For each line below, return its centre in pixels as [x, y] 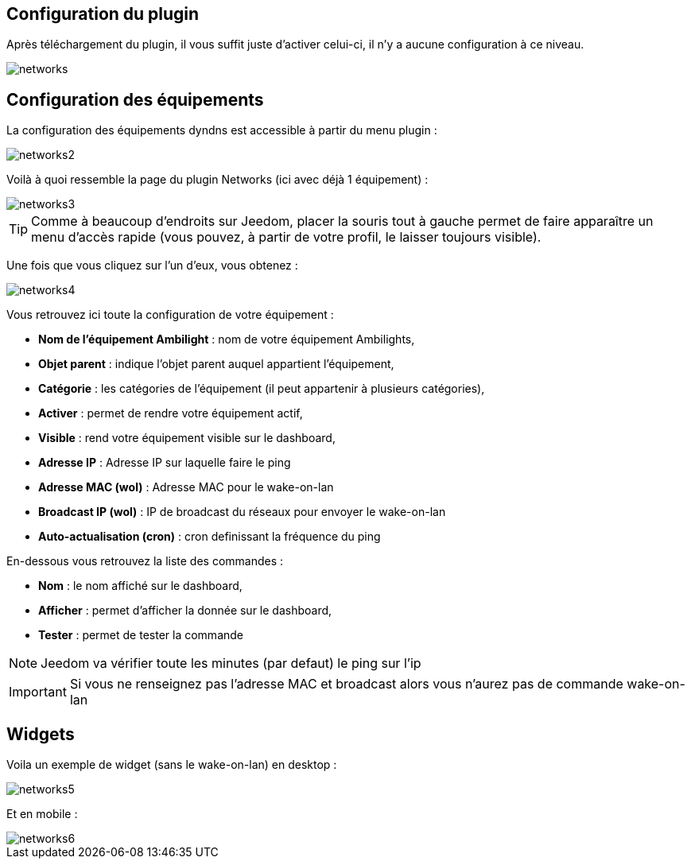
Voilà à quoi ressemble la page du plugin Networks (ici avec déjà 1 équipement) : [217, 180]
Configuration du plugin [103, 14]
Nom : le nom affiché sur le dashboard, [140, 586]
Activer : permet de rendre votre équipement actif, [171, 413]
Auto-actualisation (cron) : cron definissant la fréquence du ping [210, 537]
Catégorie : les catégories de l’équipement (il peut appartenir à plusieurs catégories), [262, 389]
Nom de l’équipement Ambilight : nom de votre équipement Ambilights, [227, 339]
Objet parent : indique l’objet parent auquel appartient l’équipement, [216, 364]
